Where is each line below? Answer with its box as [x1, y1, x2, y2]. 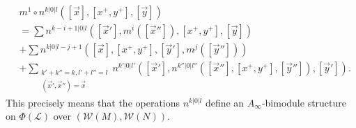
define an [205, 95, 245, 109]
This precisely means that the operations [6, 95, 180, 109]
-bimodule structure [261, 95, 347, 109]
